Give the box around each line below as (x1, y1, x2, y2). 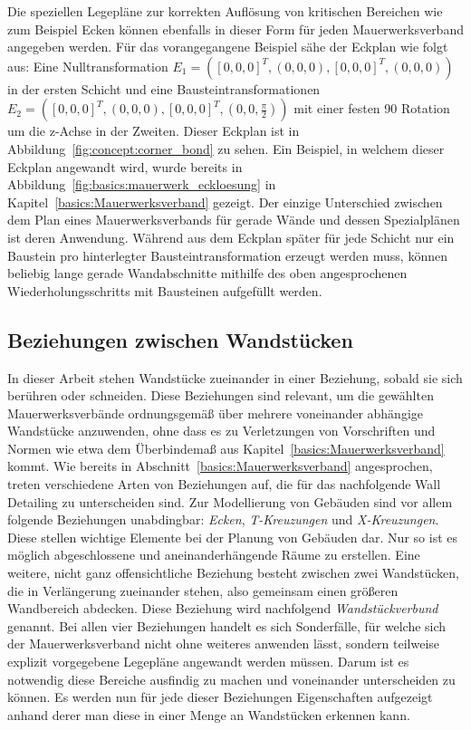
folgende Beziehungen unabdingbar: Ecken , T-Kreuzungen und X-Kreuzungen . (7, 510, 439, 529)
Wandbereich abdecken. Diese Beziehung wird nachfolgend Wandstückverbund (7, 599, 438, 618)
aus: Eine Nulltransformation (7, 56, 168, 75)
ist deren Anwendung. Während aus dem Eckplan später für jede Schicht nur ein (7, 227, 455, 246)
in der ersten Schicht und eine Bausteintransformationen (7, 79, 321, 98)
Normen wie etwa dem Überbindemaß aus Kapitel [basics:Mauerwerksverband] (7, 438, 445, 457)
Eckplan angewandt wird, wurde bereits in (7, 157, 243, 176)
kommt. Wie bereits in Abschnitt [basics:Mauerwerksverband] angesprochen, (7, 456, 433, 475)
